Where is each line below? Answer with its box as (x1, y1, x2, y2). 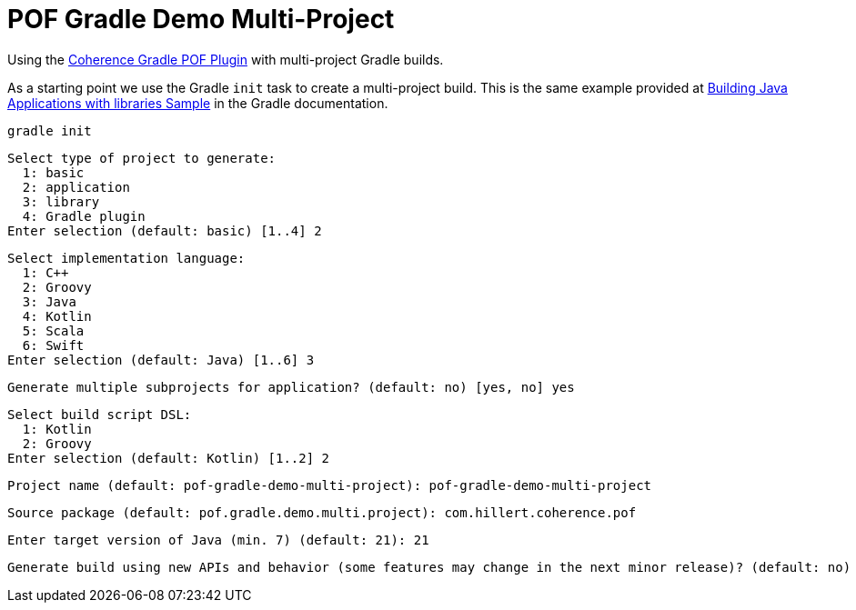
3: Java (22, 294, 76, 309)
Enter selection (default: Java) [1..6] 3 (7, 352, 315, 367)
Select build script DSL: (7, 406, 192, 422)
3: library (22, 194, 100, 209)
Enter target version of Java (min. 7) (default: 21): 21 (7, 532, 429, 547)
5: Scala (22, 323, 85, 338)
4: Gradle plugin (22, 208, 146, 224)
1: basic (22, 165, 85, 180)
